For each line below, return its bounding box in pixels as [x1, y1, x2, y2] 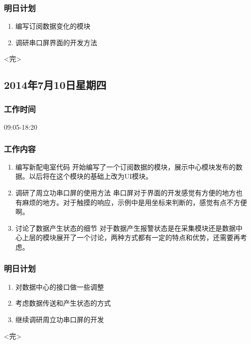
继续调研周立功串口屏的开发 [15, 314, 104, 324]
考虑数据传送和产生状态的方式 [15, 298, 111, 308]
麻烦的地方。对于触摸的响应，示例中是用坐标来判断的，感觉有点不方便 [22, 197, 247, 207]
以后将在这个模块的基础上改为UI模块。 [29, 171, 153, 181]
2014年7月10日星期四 [4, 77, 107, 92]
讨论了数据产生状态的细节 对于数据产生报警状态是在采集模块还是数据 [15, 223, 236, 233]
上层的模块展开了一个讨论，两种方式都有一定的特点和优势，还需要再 [22, 232, 240, 242]
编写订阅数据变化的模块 [15, 21, 90, 31]
